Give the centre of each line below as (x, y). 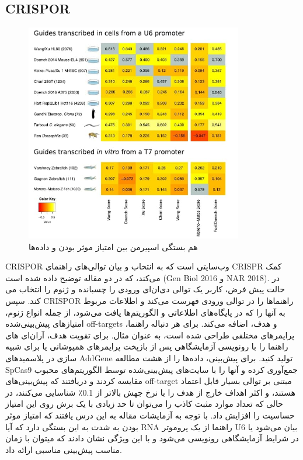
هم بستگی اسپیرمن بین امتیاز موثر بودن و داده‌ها (113, 246)
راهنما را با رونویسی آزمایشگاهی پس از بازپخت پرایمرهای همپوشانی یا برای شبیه (147, 346)
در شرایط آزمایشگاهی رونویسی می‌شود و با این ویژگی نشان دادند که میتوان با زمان (152, 438)
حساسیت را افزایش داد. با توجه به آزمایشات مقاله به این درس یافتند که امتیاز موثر (150, 415)
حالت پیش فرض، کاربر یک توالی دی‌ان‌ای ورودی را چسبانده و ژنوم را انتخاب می (145, 289)
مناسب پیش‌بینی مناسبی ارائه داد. (64, 449)
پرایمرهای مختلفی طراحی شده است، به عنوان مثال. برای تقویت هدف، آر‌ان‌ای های (150, 335)
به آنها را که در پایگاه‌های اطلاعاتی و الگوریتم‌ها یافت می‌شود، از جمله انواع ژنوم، (145, 312)
